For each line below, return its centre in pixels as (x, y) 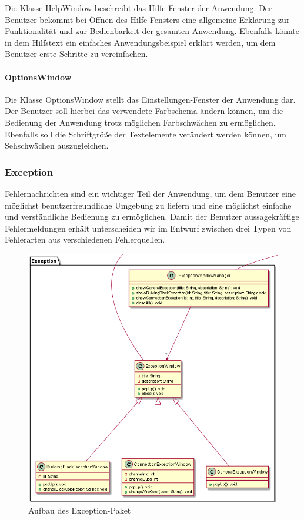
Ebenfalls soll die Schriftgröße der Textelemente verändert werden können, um (146, 134)
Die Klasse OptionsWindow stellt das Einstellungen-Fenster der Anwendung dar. (150, 99)
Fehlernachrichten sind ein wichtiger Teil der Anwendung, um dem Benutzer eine (150, 193)
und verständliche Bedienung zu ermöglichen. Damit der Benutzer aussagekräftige (152, 217)
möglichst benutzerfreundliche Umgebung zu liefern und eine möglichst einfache (148, 205)
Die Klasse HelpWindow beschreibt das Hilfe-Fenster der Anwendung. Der (138, 8)
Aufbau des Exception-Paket (80, 510)
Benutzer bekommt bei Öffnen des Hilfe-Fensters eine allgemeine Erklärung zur (147, 19)
